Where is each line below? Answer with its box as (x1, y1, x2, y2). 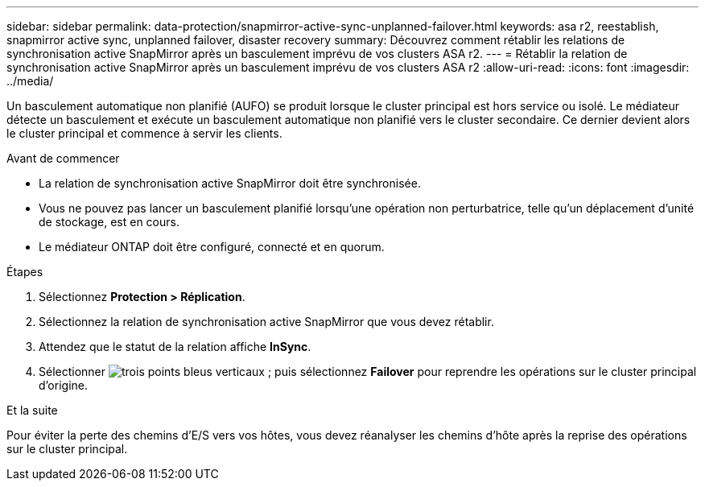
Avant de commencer (6, 151, 120, 165)
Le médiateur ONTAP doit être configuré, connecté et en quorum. (39, 240, 385, 254)
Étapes (6, 265, 43, 279)
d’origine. (39, 378, 88, 392)
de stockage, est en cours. (39, 215, 179, 229)
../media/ (6, 74, 54, 88)
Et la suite (6, 403, 58, 417)
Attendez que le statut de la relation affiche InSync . (39, 340, 311, 353)
